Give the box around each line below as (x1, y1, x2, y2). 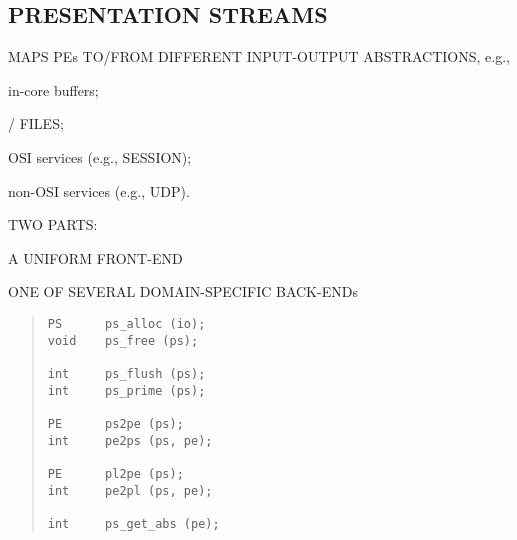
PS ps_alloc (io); (47, 316, 206, 331)
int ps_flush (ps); (47, 366, 206, 381)
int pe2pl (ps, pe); (47, 483, 213, 498)
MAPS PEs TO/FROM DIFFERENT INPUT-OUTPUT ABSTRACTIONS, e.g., (8, 46, 510, 67)
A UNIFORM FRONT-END (8, 247, 183, 268)
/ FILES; (8, 113, 64, 134)
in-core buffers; (8, 79, 99, 100)
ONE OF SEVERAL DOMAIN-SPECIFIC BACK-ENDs (8, 281, 358, 302)
